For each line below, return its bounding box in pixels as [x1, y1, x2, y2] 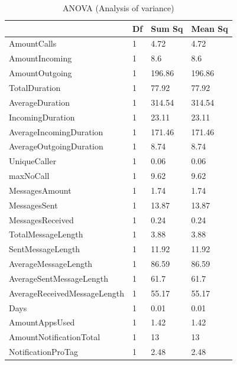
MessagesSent [9, 198, 58, 211]
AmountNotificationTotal [9, 331, 100, 343]
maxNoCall [9, 170, 50, 182]
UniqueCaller [9, 155, 57, 167]
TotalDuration [9, 81, 61, 93]
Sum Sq [151, 22, 183, 34]
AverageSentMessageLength [9, 272, 108, 284]
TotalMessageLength [9, 228, 83, 240]
